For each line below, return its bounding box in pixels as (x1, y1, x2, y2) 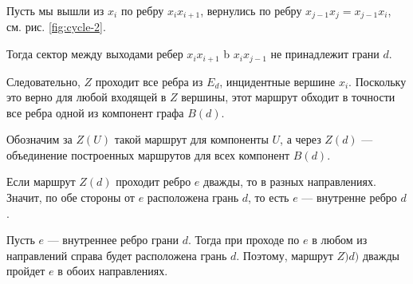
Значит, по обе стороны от (6, 189, 135, 206)
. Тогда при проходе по (187, 231, 300, 248)
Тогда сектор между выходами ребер (6, 45, 183, 62)
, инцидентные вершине (219, 73, 336, 89)
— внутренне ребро (301, 189, 397, 206)
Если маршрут (6, 173, 76, 190)
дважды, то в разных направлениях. (203, 173, 376, 190)
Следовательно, (6, 73, 81, 89)
